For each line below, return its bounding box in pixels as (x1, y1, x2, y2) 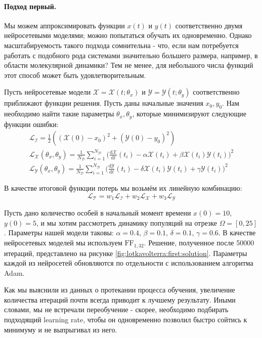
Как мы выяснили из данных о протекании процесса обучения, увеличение (4, 284, 235, 295)
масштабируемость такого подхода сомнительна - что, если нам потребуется (4, 39, 239, 50)
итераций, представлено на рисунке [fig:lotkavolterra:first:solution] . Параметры (4, 247, 247, 258)
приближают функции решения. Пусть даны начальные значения (4, 98, 203, 108)
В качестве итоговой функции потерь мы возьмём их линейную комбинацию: (4, 183, 242, 193)
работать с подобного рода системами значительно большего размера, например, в (4, 50, 258, 60)
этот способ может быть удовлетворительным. (4, 69, 146, 80)
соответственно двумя (175, 20, 243, 30)
